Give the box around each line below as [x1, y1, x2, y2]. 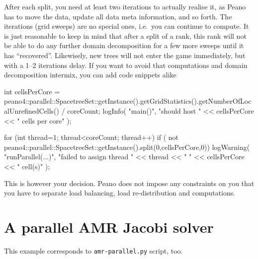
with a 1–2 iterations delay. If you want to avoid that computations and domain [4, 60, 248, 70]
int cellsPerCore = [4, 86, 60, 96]
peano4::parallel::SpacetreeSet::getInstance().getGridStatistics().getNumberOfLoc [4, 96, 252, 106]
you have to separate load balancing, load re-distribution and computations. [4, 188, 236, 198]
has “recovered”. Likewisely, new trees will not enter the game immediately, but [4, 50, 246, 60]
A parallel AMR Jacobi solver [4, 216, 214, 237]
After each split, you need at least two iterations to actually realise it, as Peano [4, 1, 246, 11]
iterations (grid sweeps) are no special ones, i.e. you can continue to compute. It [4, 21, 249, 31]
